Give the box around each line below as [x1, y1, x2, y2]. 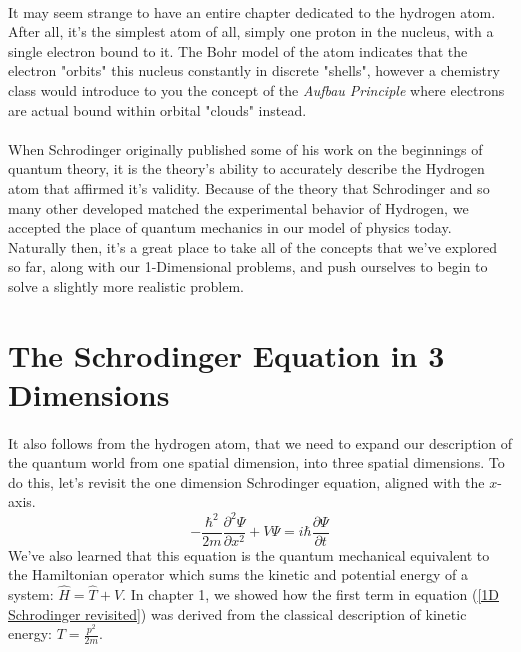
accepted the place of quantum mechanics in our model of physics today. [8, 217, 452, 238]
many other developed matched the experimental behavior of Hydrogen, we [8, 197, 469, 218]
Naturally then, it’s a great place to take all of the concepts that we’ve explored [8, 236, 498, 257]
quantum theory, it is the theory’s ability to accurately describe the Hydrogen [8, 158, 485, 179]
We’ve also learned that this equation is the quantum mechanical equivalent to [8, 544, 490, 565]
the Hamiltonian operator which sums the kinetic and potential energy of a [8, 564, 468, 585]
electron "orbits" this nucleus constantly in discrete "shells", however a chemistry [8, 60, 500, 81]
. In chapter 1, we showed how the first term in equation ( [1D [122, 584, 499, 604]
